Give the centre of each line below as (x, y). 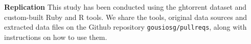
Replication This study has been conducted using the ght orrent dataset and (125, 7)
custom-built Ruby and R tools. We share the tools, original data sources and (126, 17)
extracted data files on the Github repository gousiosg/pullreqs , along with (125, 27)
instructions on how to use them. (56, 37)
